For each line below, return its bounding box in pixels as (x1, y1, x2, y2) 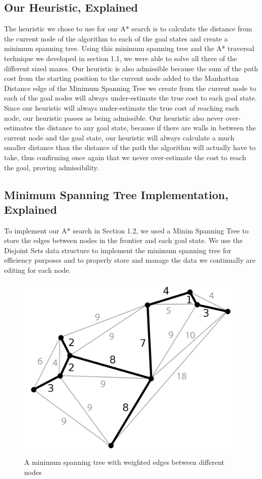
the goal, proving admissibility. (4, 162, 99, 172)
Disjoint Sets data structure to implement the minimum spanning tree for (4, 245, 231, 255)
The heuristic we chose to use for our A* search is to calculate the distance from (4, 23, 252, 34)
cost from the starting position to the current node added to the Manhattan (4, 73, 239, 83)
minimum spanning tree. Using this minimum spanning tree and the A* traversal (4, 43, 254, 54)
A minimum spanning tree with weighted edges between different (24, 457, 225, 467)
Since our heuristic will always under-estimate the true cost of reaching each (4, 102, 239, 113)
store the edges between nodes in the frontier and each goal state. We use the (4, 235, 243, 246)
